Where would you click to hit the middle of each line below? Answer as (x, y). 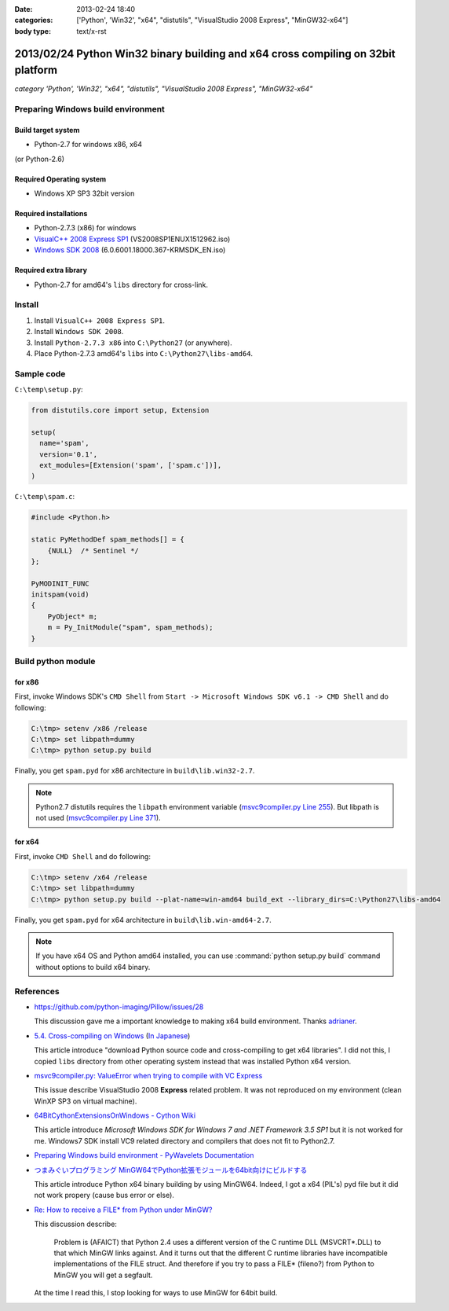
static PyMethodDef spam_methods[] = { (108, 540)
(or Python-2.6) (40, 159)
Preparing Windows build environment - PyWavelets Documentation (144, 1155)
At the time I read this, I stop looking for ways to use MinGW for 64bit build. (156, 1293)
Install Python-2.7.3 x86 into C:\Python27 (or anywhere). (133, 343)
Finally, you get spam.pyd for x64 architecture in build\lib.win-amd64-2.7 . (143, 920)
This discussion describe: (76, 1224)
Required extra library (51, 270)
